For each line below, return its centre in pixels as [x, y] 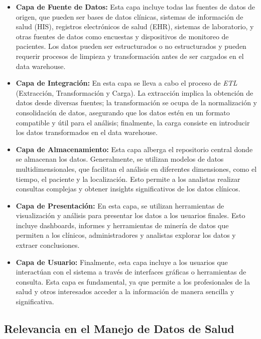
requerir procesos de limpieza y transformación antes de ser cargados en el [130, 56]
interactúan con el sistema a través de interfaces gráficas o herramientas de [131, 272]
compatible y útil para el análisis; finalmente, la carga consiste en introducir [133, 122]
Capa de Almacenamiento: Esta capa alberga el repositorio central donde [134, 149]
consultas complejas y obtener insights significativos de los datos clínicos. [128, 189]
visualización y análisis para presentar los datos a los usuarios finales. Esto [130, 215]
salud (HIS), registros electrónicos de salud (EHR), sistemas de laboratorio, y [135, 26]
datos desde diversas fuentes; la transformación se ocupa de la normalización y [136, 103]
